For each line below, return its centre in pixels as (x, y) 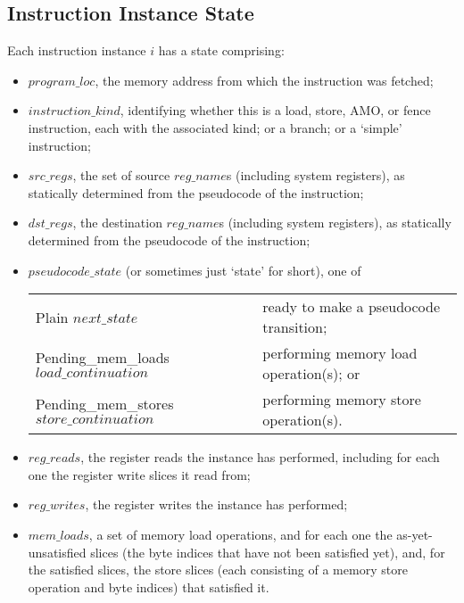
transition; (295, 327)
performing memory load (340, 353)
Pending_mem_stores (104, 404)
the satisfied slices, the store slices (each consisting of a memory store (218, 570)
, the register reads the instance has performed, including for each (260, 457)
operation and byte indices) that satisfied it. (149, 586)
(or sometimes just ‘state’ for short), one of (243, 270)
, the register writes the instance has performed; (216, 504)
